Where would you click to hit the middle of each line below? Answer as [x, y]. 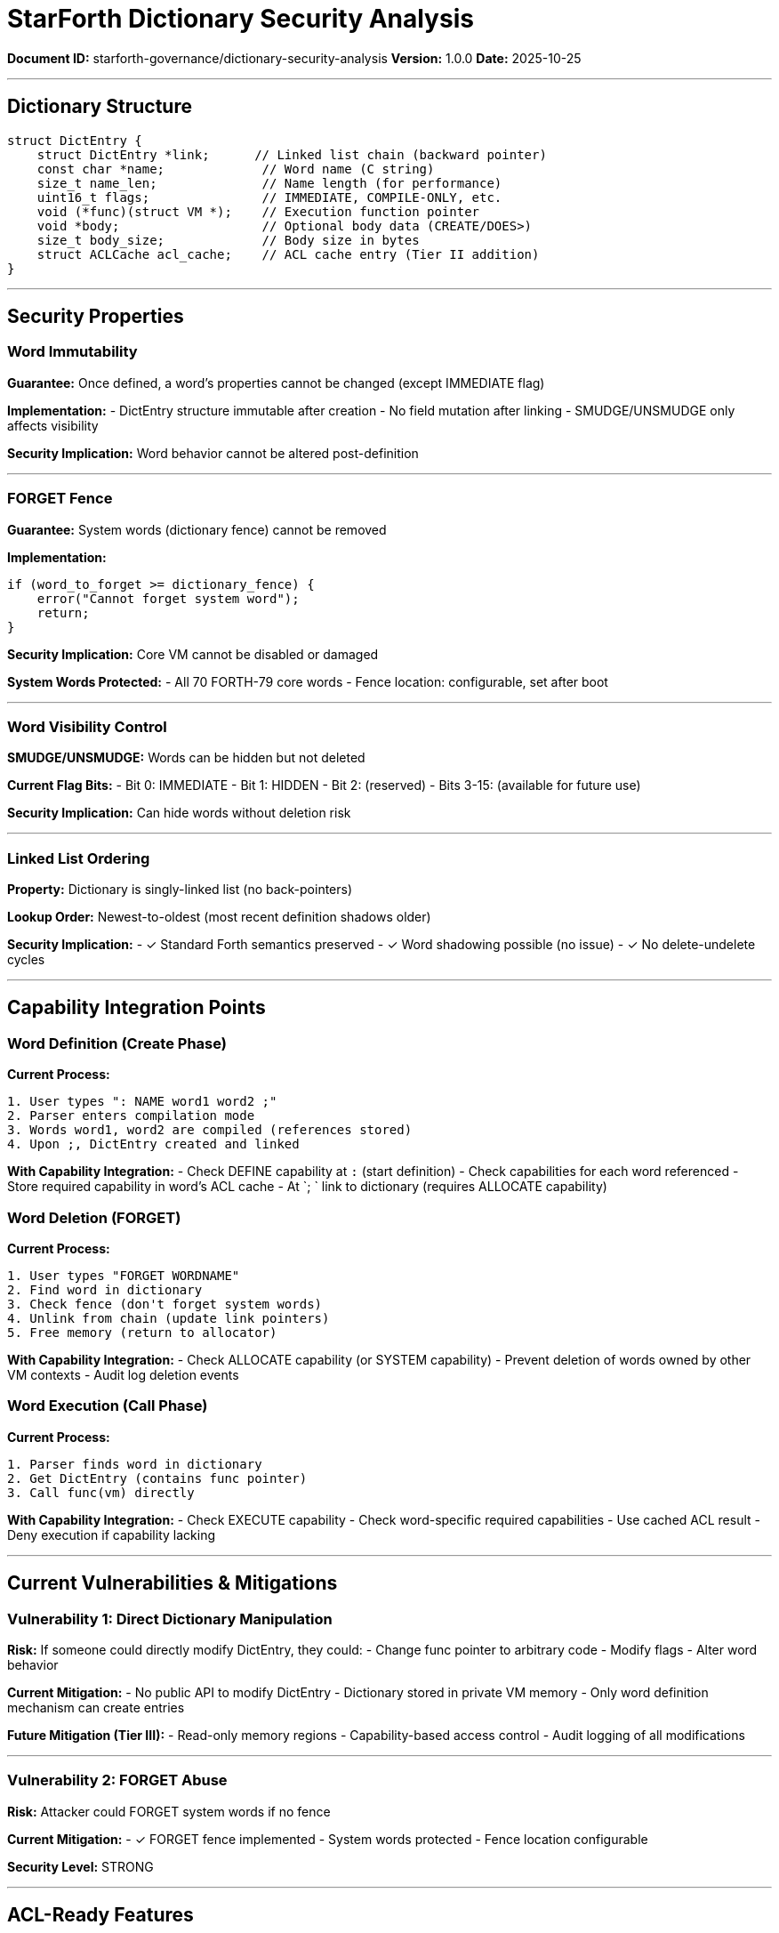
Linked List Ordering [79, 858]
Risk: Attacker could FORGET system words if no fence [169, 1811]
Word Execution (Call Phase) [108, 1406]
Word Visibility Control [87, 726]
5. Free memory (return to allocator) [142, 1333]
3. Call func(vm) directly [101, 1492]
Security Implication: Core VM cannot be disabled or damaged [193, 654]
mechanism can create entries [96, 1707]
